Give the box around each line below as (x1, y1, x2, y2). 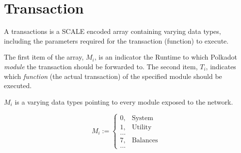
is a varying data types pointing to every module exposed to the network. (15, 96, 233, 107)
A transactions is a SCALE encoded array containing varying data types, (4, 26, 221, 36)
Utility (131, 123, 152, 131)
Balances (131, 137, 158, 144)
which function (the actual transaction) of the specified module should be (4, 71, 222, 81)
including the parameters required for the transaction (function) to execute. (4, 35, 229, 46)
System (131, 114, 153, 122)
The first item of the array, (4, 52, 84, 62)
